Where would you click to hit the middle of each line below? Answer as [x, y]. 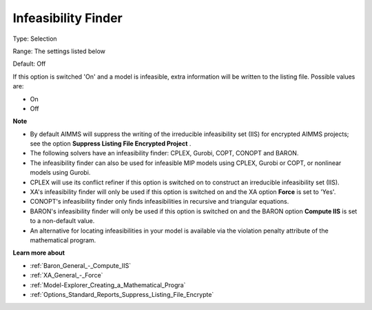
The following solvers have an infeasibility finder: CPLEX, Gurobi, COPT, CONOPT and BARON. [164, 153]
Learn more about [39, 253]
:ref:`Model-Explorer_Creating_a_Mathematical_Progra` [108, 285]
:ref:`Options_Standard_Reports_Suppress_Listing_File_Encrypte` [122, 294]
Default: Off [29, 64]
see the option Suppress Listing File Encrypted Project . [111, 144]
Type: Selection [35, 39]
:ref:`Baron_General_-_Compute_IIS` [80, 265]
